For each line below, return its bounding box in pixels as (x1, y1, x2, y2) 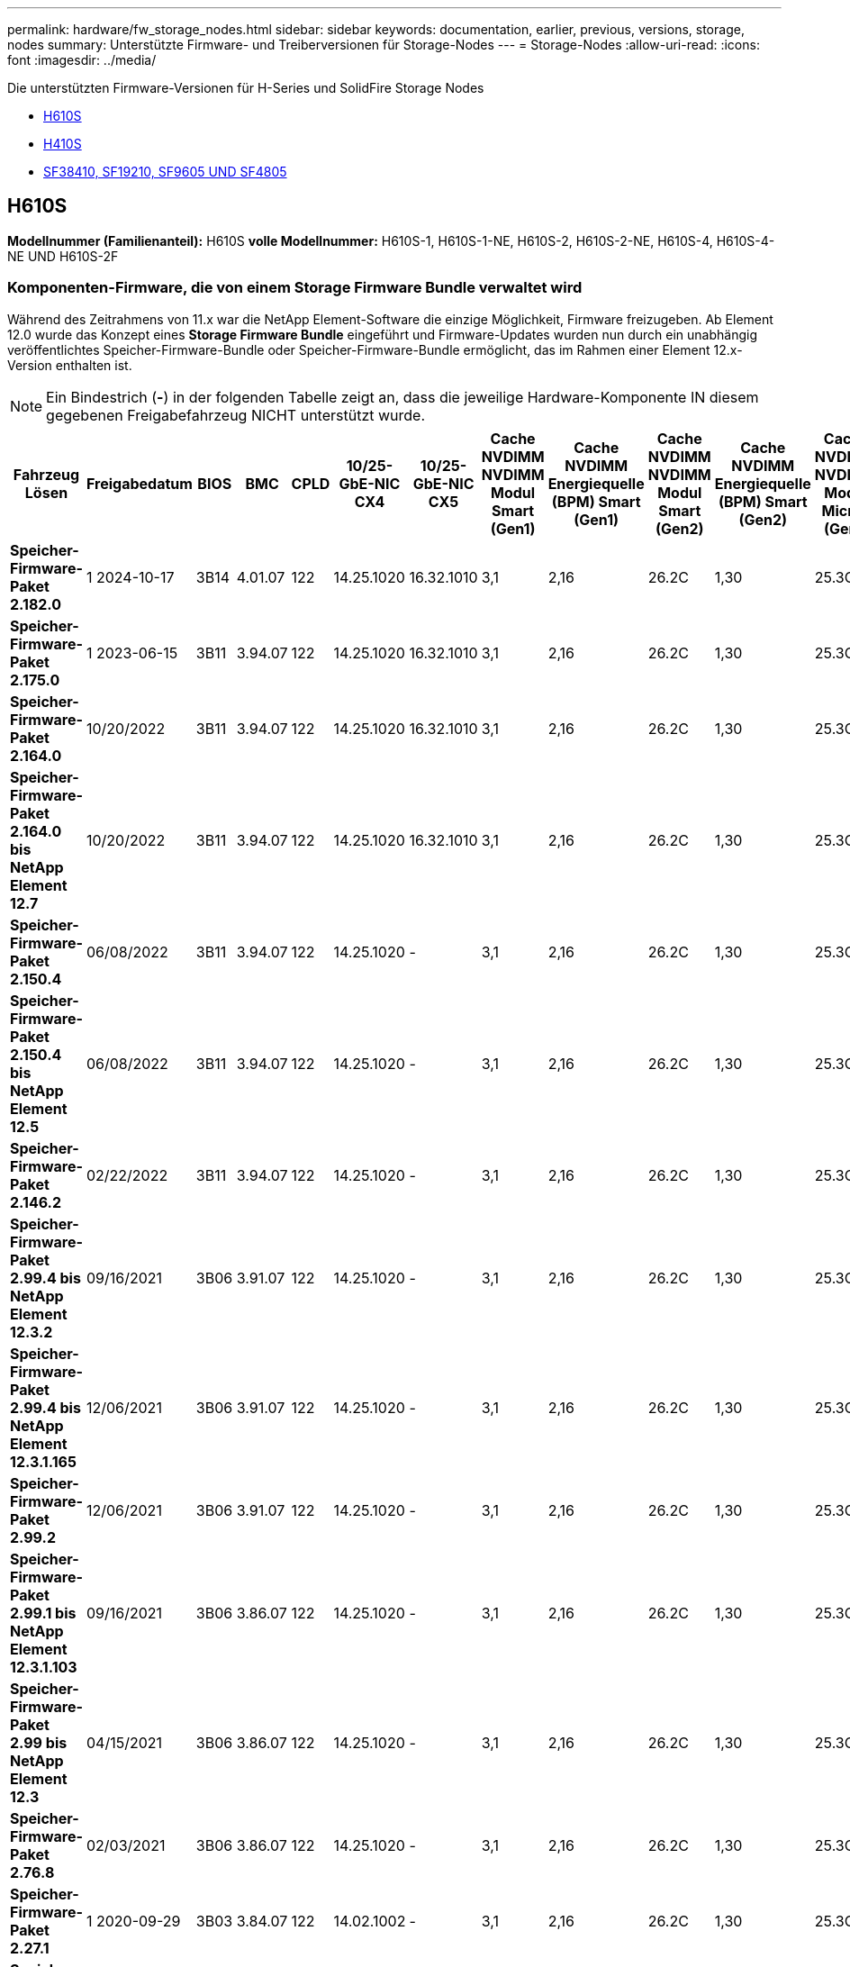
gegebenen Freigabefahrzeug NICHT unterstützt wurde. (46, 405, 425, 424)
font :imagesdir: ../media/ (7, 52, 157, 68)
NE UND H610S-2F (7, 248, 119, 264)
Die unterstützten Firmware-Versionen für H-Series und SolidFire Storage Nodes (7, 80, 484, 95)
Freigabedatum (86, 474, 193, 493)
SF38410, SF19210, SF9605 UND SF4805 (43, 164, 287, 179)
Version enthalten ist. (7, 357, 132, 373)
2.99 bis (10, 1733, 68, 1752)
